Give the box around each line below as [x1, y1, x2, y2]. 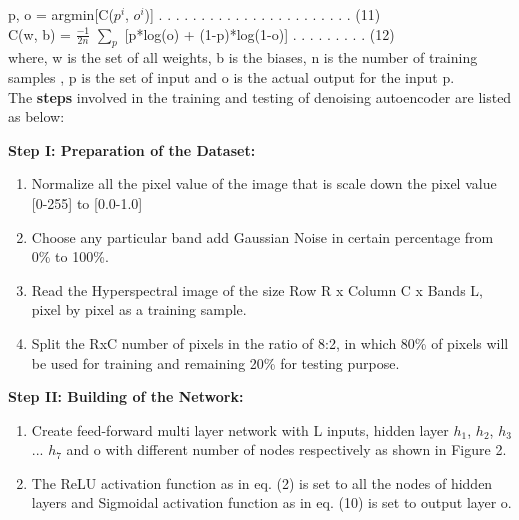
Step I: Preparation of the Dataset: [8, 139, 256, 160]
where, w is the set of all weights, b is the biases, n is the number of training [8, 47, 478, 68]
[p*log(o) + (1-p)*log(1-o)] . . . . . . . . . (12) [124, 23, 395, 44]
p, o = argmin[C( [8, 4, 114, 24]
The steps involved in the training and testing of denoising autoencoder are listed [8, 86, 512, 107]
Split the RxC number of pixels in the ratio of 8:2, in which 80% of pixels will [31, 332, 509, 353]
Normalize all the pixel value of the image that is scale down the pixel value [31, 173, 497, 194]
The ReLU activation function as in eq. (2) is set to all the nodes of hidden [31, 472, 493, 493]
